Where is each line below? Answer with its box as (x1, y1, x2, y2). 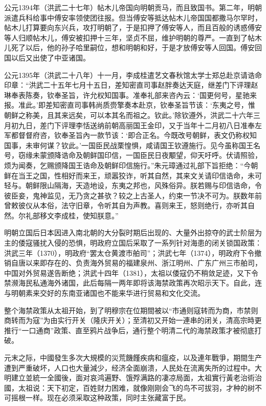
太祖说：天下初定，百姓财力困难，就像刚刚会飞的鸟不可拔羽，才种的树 (18, 382, 255, 393)
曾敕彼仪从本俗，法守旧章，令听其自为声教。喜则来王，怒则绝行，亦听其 (4, 200, 248, 211)
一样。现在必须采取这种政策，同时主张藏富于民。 (25, 392, 190, 403)
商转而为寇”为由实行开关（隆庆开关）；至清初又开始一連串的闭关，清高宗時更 (4, 315, 262, 326)
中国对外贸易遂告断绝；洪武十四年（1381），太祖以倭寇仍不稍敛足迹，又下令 (4, 267, 258, 278)
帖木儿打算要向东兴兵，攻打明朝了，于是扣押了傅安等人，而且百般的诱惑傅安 (4, 22, 262, 33)
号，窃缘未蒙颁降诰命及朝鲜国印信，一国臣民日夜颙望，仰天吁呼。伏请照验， (4, 150, 262, 160)
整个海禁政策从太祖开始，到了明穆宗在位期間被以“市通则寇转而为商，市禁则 (4, 304, 258, 315)
